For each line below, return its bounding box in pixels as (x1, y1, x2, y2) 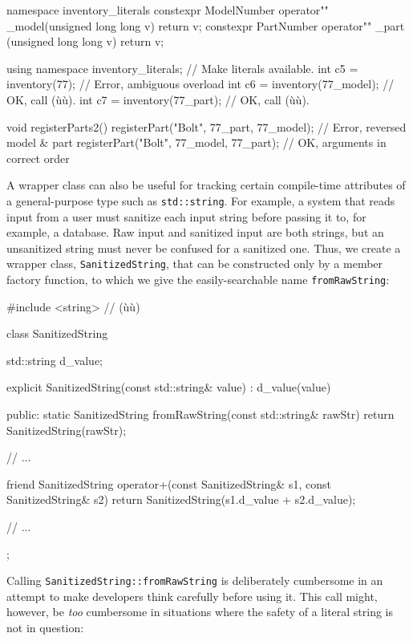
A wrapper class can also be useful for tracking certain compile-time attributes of (6, 176, 406, 193)
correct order (6, 149, 70, 166)
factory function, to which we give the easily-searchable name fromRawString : (6, 271, 390, 288)
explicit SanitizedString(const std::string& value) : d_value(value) (6, 379, 331, 396)
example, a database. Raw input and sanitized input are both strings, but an (6, 224, 384, 241)
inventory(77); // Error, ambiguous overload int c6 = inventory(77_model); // (6, 75, 395, 92)
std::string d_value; (6, 351, 103, 368)
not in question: (6, 619, 84, 636)
